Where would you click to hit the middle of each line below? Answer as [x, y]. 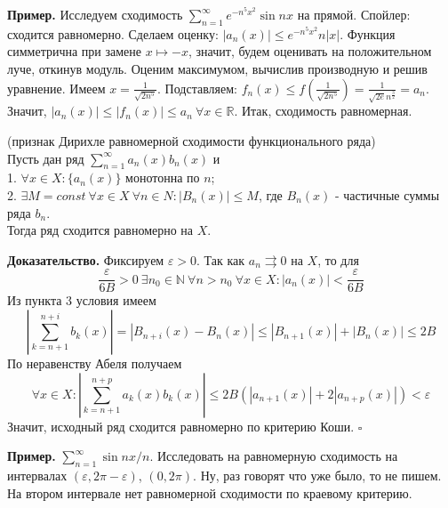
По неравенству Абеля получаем [95, 363]
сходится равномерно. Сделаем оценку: [113, 33]
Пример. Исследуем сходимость [95, 14]
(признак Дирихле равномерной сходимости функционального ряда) [192, 141]
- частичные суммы [387, 195]
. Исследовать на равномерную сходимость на [274, 456]
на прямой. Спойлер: [354, 14]
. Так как [221, 259]
